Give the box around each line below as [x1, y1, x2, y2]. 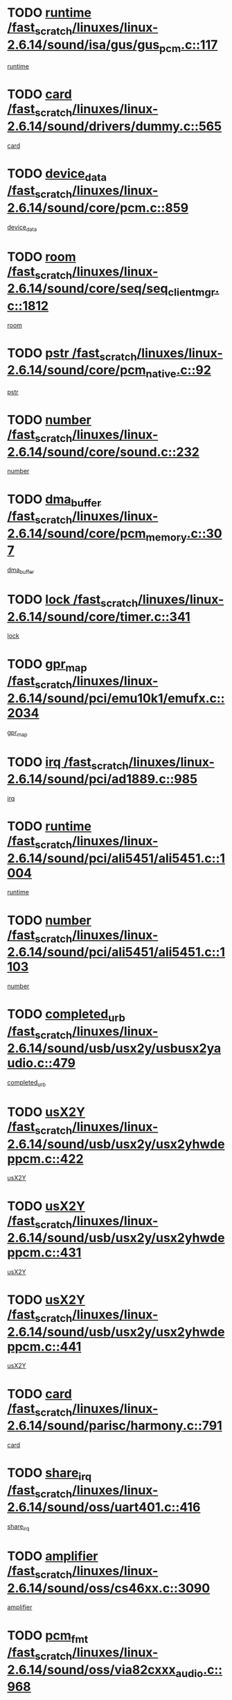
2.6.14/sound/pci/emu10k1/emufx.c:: [7, 690, 225, 706]
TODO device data [7, 165, 107, 184]
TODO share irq [7, 1465, 92, 1483]
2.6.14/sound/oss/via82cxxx [7, 1662, 176, 1677]
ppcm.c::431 [7, 1245, 82, 1261]
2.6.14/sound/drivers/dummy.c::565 [7, 118, 222, 134]
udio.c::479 [7, 1055, 76, 1071]
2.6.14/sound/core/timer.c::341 [7, 609, 190, 624]
